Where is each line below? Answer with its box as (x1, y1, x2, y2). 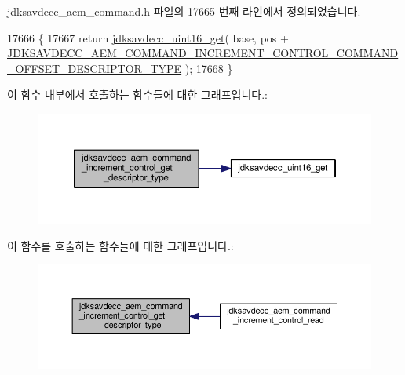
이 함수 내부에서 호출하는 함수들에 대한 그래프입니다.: (7, 86, 268, 103)
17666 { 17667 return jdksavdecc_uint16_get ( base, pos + (7, 29, 289, 46)
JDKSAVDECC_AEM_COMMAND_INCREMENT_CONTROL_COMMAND (7, 45, 399, 61)
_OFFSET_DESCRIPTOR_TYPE (7, 60, 182, 76)
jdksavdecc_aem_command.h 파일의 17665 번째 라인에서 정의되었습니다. (7, 3, 361, 19)
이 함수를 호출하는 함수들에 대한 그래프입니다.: (7, 237, 234, 253)
